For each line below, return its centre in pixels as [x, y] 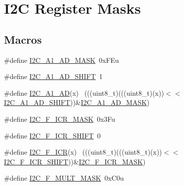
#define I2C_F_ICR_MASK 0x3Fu [60, 119]
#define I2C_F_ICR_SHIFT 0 [52, 135]
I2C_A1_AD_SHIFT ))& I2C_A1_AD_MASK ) [77, 102]
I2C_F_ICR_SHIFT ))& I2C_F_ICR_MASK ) [75, 161]
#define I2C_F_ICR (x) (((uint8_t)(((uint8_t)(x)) [83, 152]
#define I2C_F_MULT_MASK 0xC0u [64, 178]
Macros [23, 39]
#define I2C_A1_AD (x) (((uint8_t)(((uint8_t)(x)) [84, 93]
